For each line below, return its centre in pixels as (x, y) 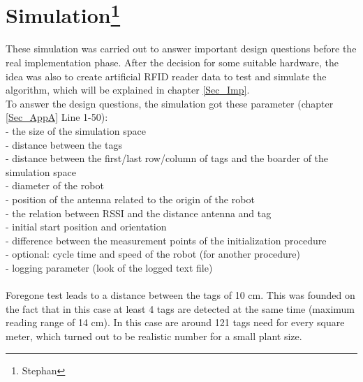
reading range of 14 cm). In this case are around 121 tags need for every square (175, 322)
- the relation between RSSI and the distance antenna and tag (139, 213)
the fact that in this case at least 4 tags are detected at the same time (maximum (180, 308)
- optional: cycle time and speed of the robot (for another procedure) (153, 254)
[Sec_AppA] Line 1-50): (57, 117)
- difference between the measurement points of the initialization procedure (166, 240)
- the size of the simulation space (76, 131)
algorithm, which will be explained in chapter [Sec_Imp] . (128, 90)
